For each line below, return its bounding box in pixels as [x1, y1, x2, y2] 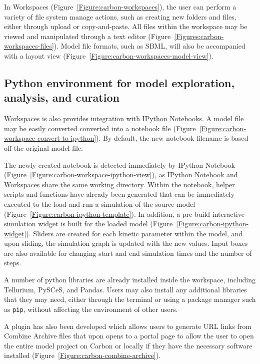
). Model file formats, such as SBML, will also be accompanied [53, 41, 245, 51]
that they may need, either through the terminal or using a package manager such [4, 294, 256, 304]
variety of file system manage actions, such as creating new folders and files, [4, 11, 236, 22]
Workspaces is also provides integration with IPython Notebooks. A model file [4, 113, 244, 124]
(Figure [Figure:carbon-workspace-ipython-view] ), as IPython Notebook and [4, 169, 238, 180]
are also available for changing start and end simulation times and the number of [4, 247, 252, 258]
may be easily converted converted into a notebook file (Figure [4, 123, 196, 133]
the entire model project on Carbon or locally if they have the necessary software [4, 340, 252, 350]
